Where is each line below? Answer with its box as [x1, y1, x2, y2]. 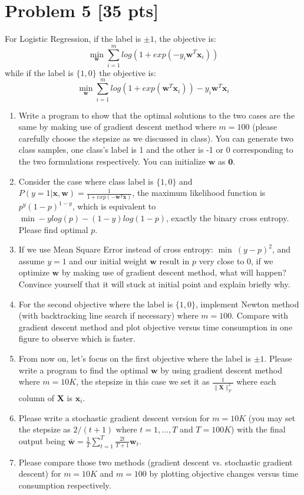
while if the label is [5, 66, 74, 78]
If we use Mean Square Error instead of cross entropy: [18, 243, 213, 255]
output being [18, 434, 65, 447]
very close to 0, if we [199, 254, 273, 267]
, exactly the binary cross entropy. [166, 212, 289, 224]
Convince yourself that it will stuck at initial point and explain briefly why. [18, 278, 290, 290]
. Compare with [232, 309, 288, 322]
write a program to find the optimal [18, 363, 148, 376]
